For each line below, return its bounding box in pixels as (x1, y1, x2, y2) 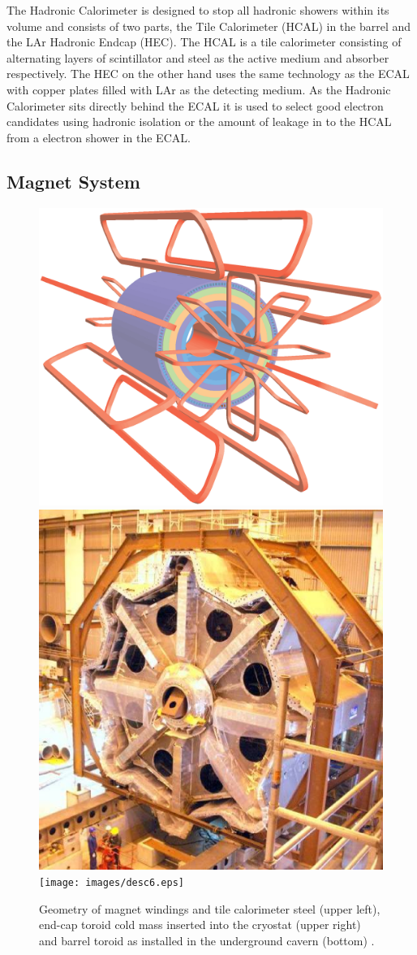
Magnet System (6, 168, 140, 193)
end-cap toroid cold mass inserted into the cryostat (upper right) (39, 916, 361, 933)
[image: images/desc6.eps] (39, 877, 184, 889)
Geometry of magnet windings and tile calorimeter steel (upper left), (39, 900, 380, 917)
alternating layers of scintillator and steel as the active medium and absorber (6, 49, 389, 66)
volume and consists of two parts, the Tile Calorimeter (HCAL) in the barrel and (6, 17, 411, 34)
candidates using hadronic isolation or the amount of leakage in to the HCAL (6, 113, 392, 130)
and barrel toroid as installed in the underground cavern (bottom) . (39, 931, 375, 948)
